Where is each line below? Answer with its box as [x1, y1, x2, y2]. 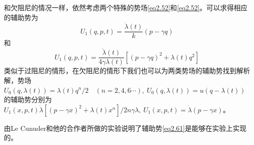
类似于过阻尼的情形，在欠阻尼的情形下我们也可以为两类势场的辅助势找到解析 [4, 65, 250, 76]
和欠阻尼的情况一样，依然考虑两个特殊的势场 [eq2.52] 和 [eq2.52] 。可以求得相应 [4, 2, 248, 12]
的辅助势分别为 [4, 94, 52, 104]
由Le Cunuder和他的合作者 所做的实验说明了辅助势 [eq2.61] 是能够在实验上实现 [4, 123, 247, 133]
